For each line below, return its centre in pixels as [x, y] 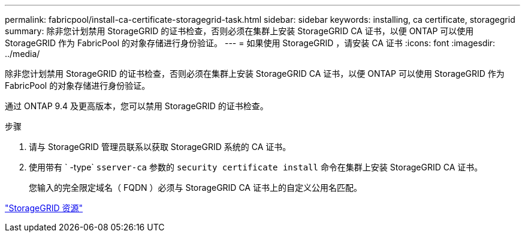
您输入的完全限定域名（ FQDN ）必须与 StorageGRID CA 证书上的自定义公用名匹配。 [195, 187]
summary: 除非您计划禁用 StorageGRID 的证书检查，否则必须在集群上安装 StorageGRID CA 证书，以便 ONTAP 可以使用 [239, 31]
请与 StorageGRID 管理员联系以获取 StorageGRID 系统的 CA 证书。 [160, 147]
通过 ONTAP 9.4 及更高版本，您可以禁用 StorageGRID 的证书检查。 [137, 106]
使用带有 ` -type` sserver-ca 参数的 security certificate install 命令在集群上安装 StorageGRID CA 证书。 [256, 167]
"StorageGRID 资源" [44, 208]
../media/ [22, 54]
